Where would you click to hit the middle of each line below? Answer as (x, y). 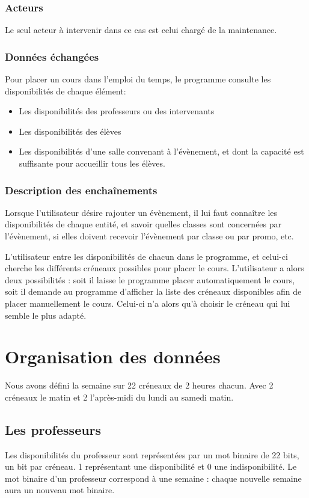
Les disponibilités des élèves (70, 131)
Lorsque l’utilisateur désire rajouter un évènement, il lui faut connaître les (141, 212)
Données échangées (52, 56)
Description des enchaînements (81, 190)
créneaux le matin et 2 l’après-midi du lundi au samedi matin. (119, 397)
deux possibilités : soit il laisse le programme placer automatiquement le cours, (150, 279)
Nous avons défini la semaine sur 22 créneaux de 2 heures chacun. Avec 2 (139, 385)
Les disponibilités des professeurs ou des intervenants (117, 111)
